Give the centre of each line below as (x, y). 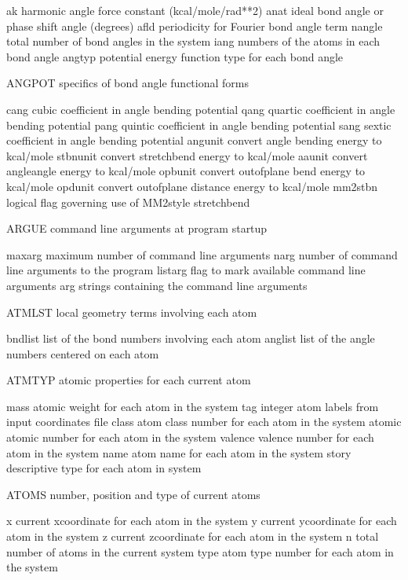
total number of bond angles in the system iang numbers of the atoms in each (193, 41)
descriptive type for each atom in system (104, 468)
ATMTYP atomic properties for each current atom (129, 380)
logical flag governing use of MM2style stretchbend (128, 202)
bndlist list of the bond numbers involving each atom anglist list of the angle (191, 338)
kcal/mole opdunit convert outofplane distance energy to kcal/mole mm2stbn (192, 186)
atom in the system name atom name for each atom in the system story (179, 452)
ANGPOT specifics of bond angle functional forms (127, 83)
